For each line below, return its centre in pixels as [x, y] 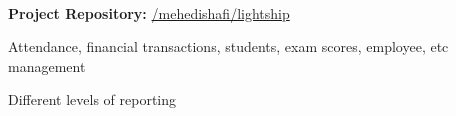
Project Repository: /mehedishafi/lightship [149, 12]
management [47, 65]
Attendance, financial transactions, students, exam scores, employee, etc [228, 46]
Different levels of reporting [92, 99]
